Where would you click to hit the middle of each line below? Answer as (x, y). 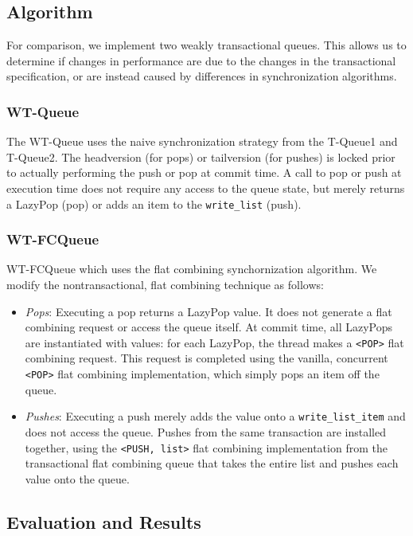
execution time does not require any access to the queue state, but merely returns (206, 188)
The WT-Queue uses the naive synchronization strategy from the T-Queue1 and (202, 141)
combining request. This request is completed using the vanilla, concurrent (206, 358)
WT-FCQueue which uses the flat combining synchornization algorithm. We (192, 269)
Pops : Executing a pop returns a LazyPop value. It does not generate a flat (208, 311)
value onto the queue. (77, 478)
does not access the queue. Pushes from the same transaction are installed (205, 431)
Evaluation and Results (104, 521)
